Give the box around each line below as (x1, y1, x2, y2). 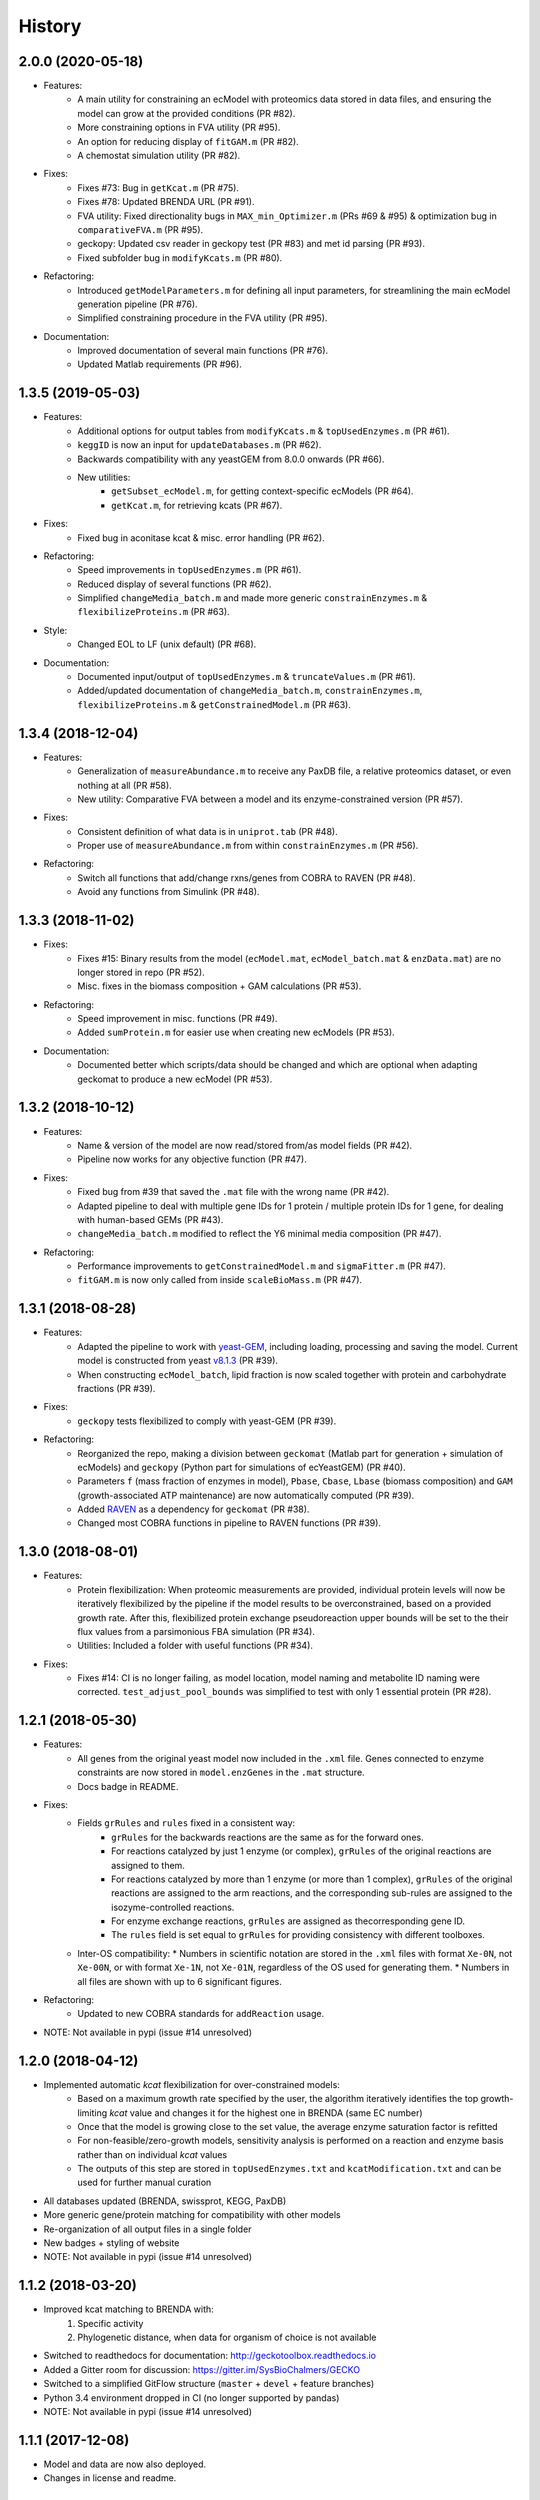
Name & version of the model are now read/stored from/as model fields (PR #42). (77, 1139, 413, 1151)
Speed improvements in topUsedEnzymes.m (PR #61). (77, 564, 302, 576)
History (18, 15, 82, 37)
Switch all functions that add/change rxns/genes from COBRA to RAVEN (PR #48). (77, 871, 416, 884)
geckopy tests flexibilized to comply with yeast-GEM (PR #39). (77, 1415, 337, 1427)
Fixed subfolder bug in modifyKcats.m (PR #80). (77, 251, 283, 264)
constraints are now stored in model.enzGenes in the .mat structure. (77, 1766, 365, 1779)
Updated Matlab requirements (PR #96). (77, 358, 242, 370)
